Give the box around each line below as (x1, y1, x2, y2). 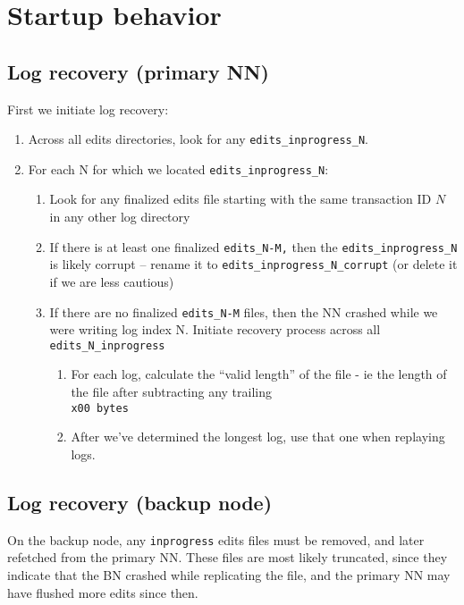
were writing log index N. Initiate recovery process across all (49, 320, 381, 339)
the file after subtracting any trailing (71, 382, 273, 401)
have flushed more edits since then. (7, 583, 198, 601)
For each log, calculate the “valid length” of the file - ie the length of (71, 365, 447, 383)
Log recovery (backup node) (7, 488, 273, 516)
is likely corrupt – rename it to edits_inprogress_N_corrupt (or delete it (49, 255, 458, 273)
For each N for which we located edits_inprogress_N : (28, 159, 329, 178)
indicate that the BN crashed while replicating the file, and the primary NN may (7, 565, 451, 584)
